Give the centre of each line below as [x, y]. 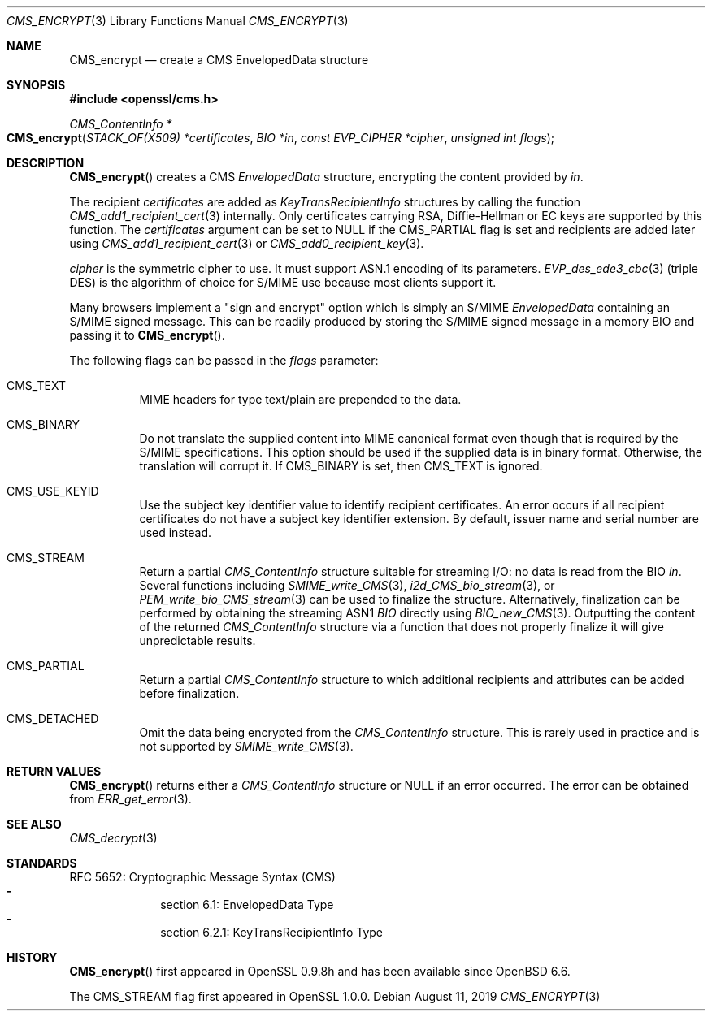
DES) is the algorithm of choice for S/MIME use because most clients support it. [283, 282]
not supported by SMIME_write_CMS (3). [246, 746]
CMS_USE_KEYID [53, 491]
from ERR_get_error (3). [130, 799]
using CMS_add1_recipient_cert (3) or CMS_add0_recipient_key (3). [247, 243]
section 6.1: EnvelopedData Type [247, 904]
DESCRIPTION [46, 163]
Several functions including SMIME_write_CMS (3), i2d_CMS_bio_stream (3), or [347, 585]
